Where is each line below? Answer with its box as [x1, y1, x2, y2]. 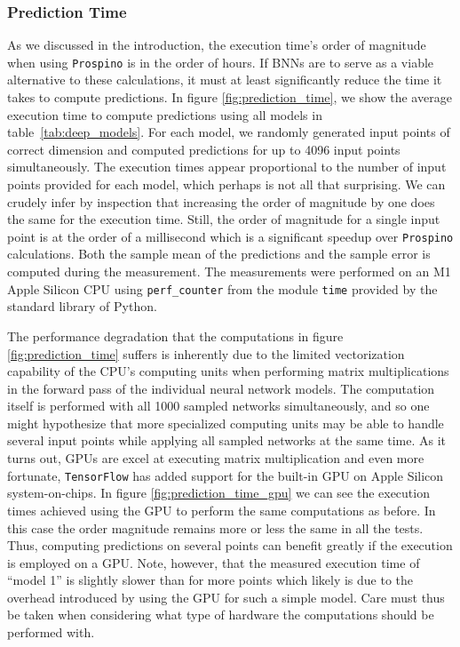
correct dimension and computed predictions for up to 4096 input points [7, 140, 401, 158]
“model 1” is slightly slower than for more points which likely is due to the [7, 571, 414, 589]
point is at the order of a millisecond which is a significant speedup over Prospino [7, 227, 454, 245]
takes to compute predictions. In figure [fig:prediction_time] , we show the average [7, 88, 452, 107]
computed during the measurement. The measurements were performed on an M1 [7, 262, 451, 281]
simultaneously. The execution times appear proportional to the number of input [7, 157, 447, 176]
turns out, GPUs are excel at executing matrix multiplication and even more [7, 449, 424, 467]
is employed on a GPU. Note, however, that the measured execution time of [7, 553, 420, 571]
